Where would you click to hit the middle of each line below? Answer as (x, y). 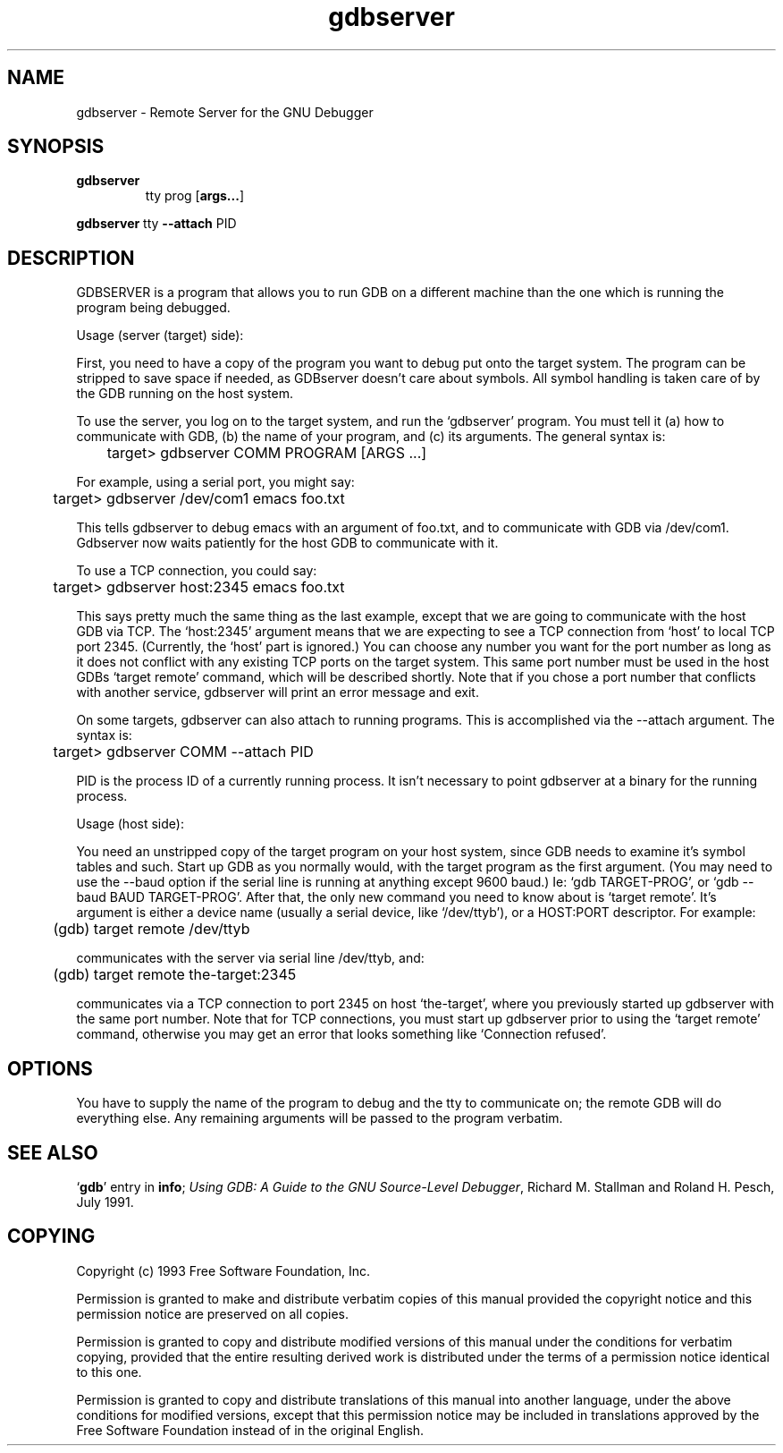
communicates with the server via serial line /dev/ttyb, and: (250, 958)
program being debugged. (153, 308)
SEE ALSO (53, 1152)
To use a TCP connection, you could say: (197, 571)
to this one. (109, 1372)
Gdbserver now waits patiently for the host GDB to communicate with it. (287, 543)
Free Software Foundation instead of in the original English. (250, 1430)
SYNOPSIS (56, 147)
